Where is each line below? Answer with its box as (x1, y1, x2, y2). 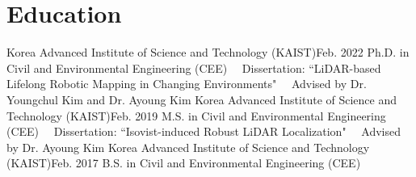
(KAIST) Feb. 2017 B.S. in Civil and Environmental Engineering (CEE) (6, 154, 361, 171)
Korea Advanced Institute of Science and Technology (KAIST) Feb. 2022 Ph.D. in (6, 44, 410, 61)
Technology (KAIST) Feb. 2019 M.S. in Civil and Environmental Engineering (6, 107, 386, 124)
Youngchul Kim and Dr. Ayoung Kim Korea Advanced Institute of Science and (6, 91, 397, 107)
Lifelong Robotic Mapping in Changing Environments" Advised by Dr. (6, 75, 367, 92)
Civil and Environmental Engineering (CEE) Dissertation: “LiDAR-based (6, 59, 381, 76)
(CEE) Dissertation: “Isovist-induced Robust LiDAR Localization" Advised (6, 123, 401, 140)
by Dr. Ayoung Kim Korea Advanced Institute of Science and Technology (6, 138, 370, 155)
